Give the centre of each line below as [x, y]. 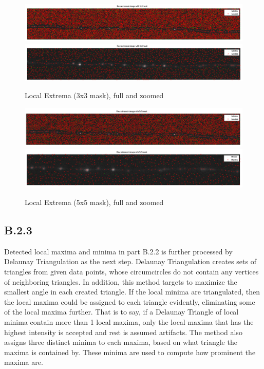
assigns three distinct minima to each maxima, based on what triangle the [121, 342]
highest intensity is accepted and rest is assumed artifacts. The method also [123, 332]
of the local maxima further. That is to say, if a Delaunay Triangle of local [121, 312]
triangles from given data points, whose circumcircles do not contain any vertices [131, 271]
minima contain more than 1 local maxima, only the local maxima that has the [129, 321]
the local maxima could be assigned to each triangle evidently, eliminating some [130, 301]
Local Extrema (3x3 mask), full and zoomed [94, 95]
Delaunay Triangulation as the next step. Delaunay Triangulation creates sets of [130, 261]
